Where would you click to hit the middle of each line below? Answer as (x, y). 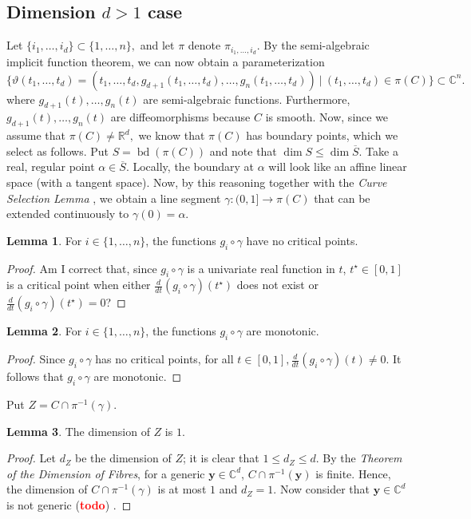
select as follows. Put (57, 151)
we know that (172, 135)
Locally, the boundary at (194, 166)
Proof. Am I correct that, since (82, 268)
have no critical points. (302, 240)
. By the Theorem (359, 458)
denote (204, 45)
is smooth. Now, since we (327, 117)
